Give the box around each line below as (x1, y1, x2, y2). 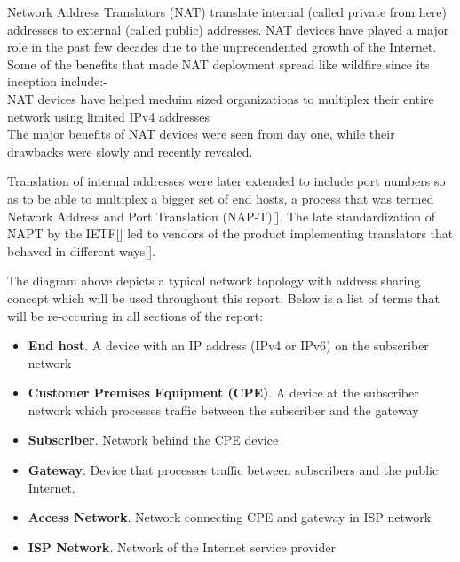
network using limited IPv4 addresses (7, 107, 210, 125)
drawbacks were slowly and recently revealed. (7, 141, 253, 160)
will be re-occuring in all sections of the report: (7, 306, 264, 325)
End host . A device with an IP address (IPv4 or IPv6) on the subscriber (28, 336, 429, 355)
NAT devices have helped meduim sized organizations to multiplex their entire (7, 89, 434, 108)
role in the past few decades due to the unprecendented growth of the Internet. (7, 37, 437, 56)
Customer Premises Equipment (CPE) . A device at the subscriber (28, 383, 419, 402)
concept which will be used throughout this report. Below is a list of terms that (7, 288, 440, 307)
